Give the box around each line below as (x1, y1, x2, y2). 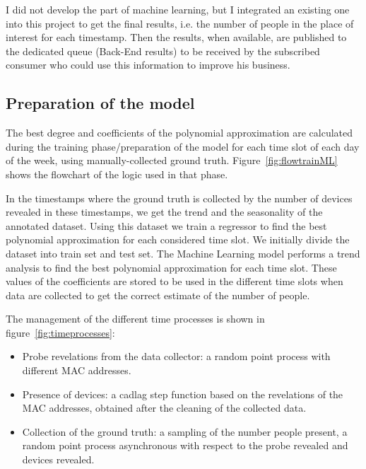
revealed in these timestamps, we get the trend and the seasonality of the (6, 204, 323, 219)
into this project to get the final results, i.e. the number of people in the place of (6, 16, 354, 30)
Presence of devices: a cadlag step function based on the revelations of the (22, 386, 343, 401)
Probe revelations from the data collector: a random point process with (22, 349, 331, 364)
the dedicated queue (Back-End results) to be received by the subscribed (6, 43, 320, 58)
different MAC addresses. (22, 363, 131, 378)
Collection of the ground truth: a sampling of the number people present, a (22, 424, 348, 439)
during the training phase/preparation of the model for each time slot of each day (6, 139, 360, 154)
